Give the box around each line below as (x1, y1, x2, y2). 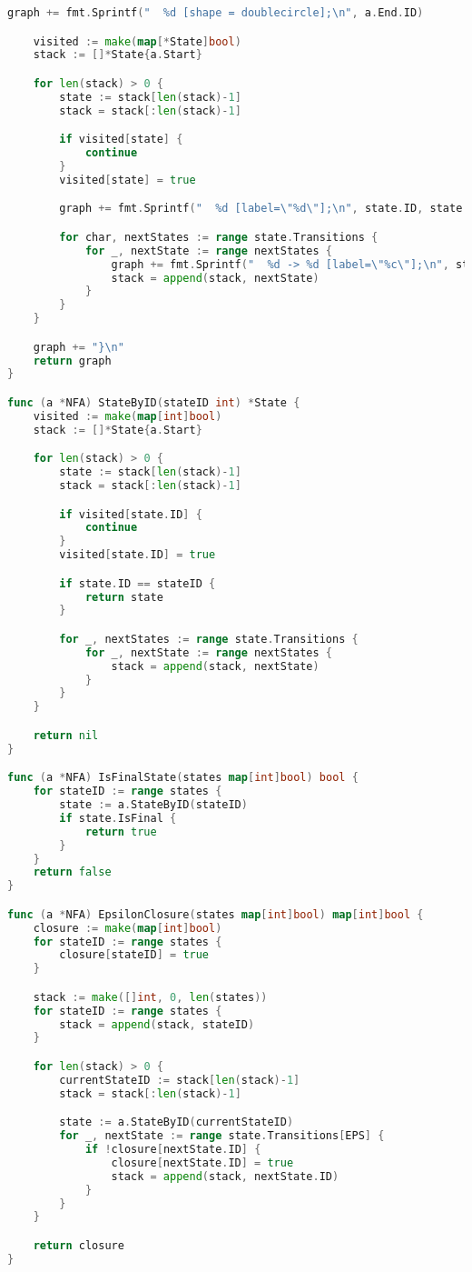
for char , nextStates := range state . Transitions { (59, 230, 379, 244)
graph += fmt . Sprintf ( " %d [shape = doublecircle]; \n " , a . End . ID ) (7, 6, 424, 19)
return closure (33, 1238, 124, 1252)
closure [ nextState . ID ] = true (111, 1156, 294, 1169)
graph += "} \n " (33, 340, 124, 354)
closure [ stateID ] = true (59, 948, 210, 962)
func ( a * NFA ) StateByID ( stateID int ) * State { (7, 396, 300, 409)
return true (84, 825, 157, 838)
